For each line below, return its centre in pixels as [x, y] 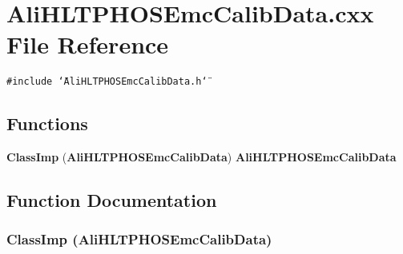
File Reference [88, 44]
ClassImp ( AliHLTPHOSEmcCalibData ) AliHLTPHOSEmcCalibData [201, 157]
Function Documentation [112, 200]
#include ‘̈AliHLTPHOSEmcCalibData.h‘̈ [107, 82]
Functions [47, 123]
